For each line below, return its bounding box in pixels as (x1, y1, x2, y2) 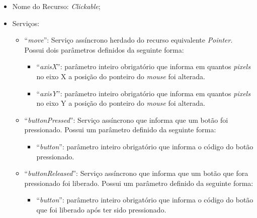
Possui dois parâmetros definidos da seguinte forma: (24, 44, 184, 55)
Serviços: (12, 18, 40, 28)
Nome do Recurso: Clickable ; (12, 1, 101, 11)
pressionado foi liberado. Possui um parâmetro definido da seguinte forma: (24, 177, 253, 188)
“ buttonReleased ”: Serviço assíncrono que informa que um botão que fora (24, 168, 248, 178)
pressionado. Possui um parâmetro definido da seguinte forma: (24, 124, 216, 135)
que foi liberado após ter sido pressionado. (36, 204, 166, 214)
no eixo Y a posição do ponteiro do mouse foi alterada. (36, 98, 205, 108)
